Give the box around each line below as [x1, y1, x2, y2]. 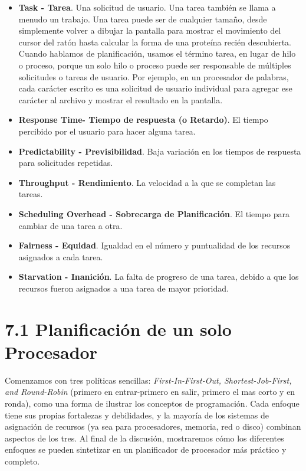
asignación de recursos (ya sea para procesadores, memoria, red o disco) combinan [5, 420, 301, 433]
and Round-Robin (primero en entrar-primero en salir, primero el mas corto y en [5, 385, 295, 398]
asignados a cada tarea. [18, 250, 103, 263]
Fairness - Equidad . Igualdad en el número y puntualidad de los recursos [18, 239, 291, 251]
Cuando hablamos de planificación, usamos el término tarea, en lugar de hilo [18, 47, 296, 60]
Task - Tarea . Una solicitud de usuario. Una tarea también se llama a [18, 1, 276, 13]
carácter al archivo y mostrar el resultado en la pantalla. [18, 93, 223, 106]
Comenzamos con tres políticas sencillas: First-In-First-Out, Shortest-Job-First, [5, 374, 292, 386]
